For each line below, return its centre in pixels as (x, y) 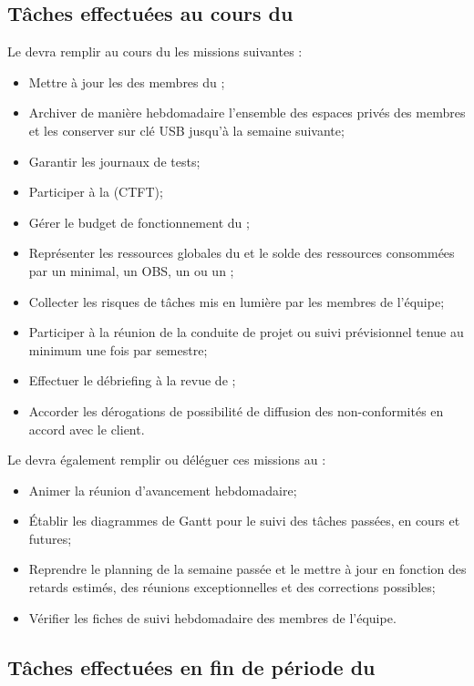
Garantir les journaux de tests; (114, 161)
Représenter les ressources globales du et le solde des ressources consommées (242, 253)
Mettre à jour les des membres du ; (127, 82)
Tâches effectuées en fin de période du (191, 666)
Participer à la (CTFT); (96, 192)
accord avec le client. (87, 429)
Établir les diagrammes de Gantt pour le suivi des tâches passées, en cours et (244, 521)
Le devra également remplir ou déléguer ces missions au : (167, 460)
